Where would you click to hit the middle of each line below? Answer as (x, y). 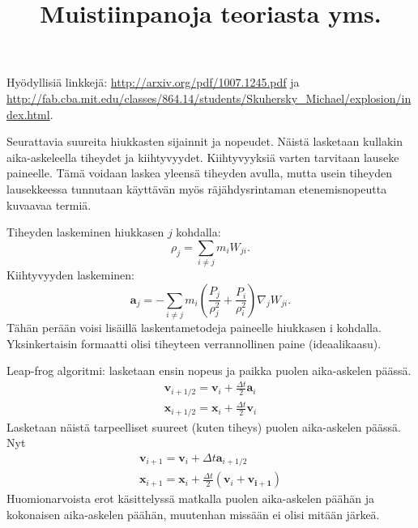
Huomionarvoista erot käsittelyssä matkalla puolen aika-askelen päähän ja (190, 498)
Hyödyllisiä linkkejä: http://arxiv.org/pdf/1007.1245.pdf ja (153, 82)
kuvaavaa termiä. (49, 204)
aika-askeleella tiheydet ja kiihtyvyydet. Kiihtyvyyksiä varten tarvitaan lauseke (203, 157)
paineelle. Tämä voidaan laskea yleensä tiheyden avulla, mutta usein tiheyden (199, 173)
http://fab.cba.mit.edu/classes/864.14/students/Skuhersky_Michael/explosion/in (209, 98)
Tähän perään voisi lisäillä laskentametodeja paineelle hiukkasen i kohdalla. (194, 327)
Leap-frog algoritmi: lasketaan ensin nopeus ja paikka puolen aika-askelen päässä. (209, 370)
